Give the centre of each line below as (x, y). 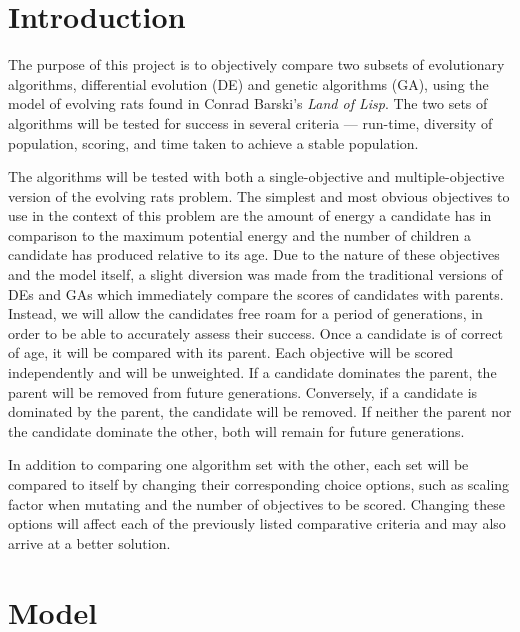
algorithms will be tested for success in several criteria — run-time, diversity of (250, 122)
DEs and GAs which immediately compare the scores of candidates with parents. (256, 293)
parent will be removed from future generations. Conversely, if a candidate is (243, 391)
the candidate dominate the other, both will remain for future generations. (236, 430)
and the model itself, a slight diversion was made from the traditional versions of (255, 274)
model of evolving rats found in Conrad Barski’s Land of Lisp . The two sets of (248, 103)
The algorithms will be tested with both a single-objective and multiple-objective (256, 176)
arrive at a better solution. (89, 542)
